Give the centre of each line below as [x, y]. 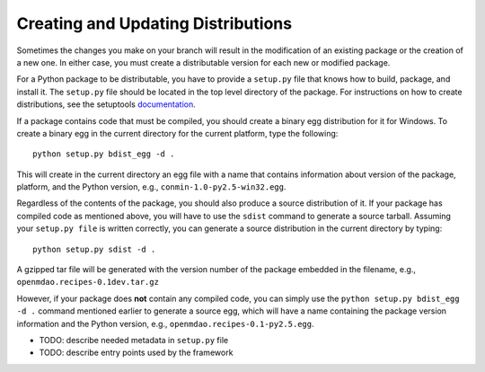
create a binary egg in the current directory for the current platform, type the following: [177, 133]
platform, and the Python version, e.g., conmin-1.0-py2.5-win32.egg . [151, 187]
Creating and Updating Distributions [154, 23]
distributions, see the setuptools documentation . [106, 104]
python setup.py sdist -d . [94, 249]
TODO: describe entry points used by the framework [136, 353]
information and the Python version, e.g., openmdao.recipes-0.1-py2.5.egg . [165, 323]
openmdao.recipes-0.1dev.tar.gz [88, 282]
